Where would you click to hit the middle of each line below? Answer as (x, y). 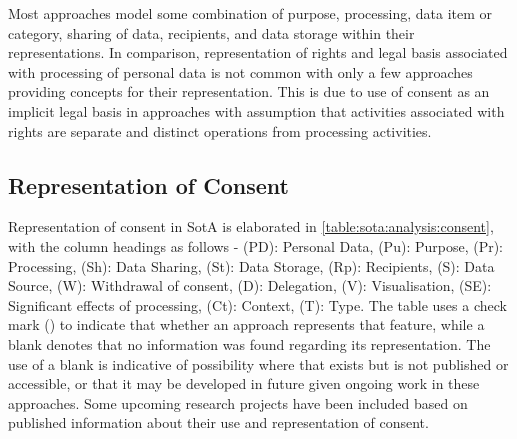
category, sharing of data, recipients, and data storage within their (211, 32)
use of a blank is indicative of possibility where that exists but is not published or (258, 363)
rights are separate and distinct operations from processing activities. (220, 130)
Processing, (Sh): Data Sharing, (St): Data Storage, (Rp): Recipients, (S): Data (251, 265)
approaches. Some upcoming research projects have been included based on (238, 402)
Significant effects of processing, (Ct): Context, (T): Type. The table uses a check (257, 304)
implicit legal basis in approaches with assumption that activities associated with (256, 110)
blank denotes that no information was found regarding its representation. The (249, 343)
